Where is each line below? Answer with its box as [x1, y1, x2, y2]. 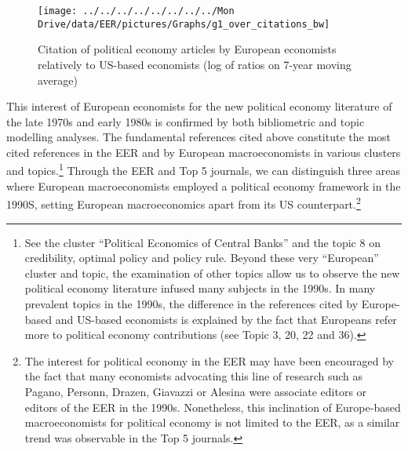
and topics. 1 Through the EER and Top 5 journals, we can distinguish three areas [6, 160, 401, 179]
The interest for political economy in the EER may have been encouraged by [24, 352, 394, 369]
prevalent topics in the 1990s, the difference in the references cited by [24, 295, 359, 311]
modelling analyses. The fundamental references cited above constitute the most [6, 129, 392, 145]
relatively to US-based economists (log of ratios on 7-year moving [38, 56, 352, 72]
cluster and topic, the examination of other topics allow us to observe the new [24, 264, 400, 281]
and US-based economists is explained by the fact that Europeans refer [55, 311, 397, 327]
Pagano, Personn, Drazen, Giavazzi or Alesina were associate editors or [24, 383, 367, 399]
